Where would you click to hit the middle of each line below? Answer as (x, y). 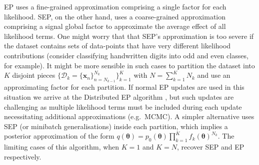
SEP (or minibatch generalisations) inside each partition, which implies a (116, 126)
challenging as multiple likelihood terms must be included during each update (123, 106)
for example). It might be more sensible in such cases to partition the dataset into (129, 65)
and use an (214, 75)
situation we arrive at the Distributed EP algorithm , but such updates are (119, 96)
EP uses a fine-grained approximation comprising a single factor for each (115, 6)
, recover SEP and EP (211, 147)
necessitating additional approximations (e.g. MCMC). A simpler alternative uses (129, 116)
